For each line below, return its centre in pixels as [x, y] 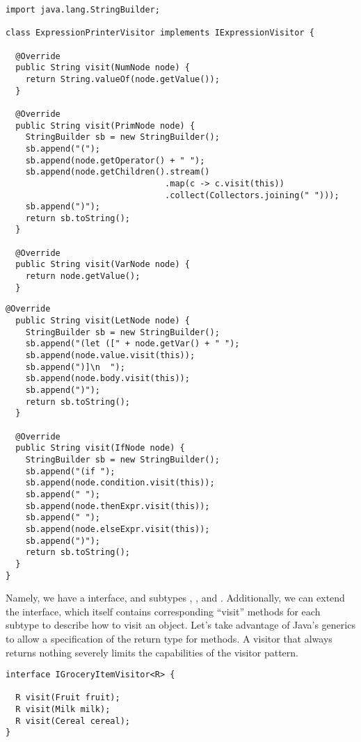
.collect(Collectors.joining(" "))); [252, 195]
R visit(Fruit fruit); [68, 698]
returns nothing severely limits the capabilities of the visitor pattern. [152, 652]
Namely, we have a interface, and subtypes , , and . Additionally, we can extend [175, 598]
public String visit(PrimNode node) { [105, 126]
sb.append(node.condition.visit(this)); [120, 483]
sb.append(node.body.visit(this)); [107, 379]
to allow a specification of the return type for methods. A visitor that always [169, 638]
